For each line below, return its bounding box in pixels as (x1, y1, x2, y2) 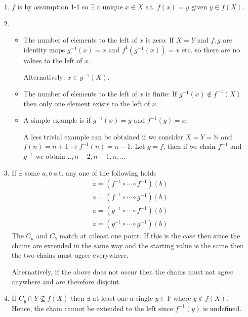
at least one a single (92, 293, 153, 303)
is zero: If (145, 35, 174, 45)
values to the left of (23, 55, 83, 65)
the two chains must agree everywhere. (11, 250, 129, 260)
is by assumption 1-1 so (17, 1, 88, 11)
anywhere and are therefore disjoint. (11, 276, 121, 286)
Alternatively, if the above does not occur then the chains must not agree (11, 267, 234, 277)
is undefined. (203, 303, 242, 313)
